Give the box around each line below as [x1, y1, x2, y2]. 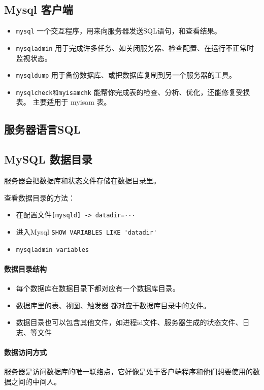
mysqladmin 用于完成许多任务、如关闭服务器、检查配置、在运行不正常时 [16, 42, 254, 53]
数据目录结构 [4, 263, 47, 274]
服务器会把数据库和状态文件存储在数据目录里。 [4, 175, 160, 185]
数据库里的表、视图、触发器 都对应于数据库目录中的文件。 [16, 300, 211, 310]
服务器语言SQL [4, 121, 81, 137]
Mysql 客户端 [4, 2, 73, 17]
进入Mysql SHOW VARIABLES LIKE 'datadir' [16, 226, 157, 237]
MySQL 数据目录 [4, 151, 92, 167]
